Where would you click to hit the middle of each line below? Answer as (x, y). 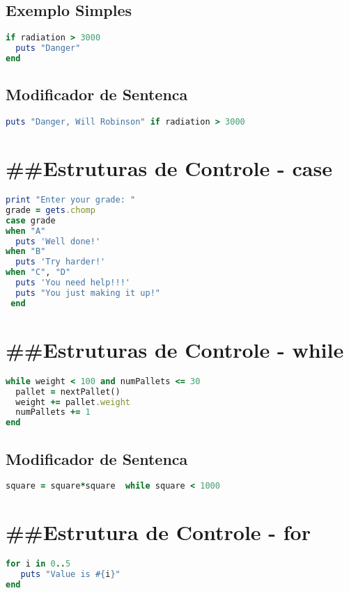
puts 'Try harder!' (61, 262)
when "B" (26, 252)
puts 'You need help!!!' (73, 283)
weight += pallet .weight (73, 402)
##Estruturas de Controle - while (175, 349)
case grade (31, 220)
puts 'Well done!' (58, 241)
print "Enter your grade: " (71, 200)
